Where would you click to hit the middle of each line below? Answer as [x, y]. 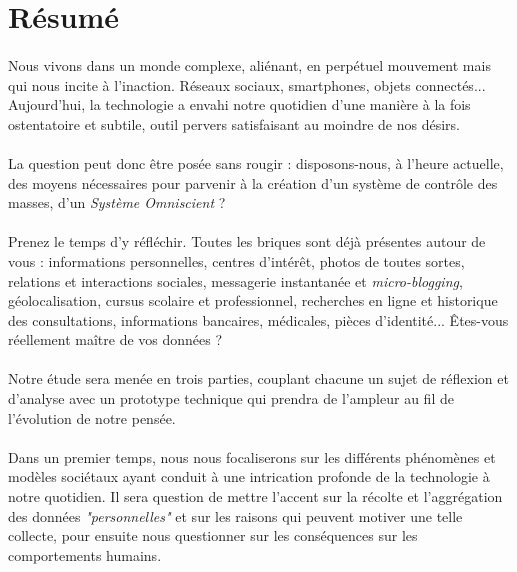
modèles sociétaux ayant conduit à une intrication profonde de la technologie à [249, 476]
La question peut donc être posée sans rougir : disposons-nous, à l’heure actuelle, [256, 162]
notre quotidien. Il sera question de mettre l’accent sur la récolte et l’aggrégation [255, 496]
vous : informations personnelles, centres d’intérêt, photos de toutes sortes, [236, 260]
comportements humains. [85, 554]
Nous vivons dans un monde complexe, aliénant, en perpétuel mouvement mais [249, 64]
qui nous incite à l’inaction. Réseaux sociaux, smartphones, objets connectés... [247, 84]
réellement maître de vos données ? [115, 339]
